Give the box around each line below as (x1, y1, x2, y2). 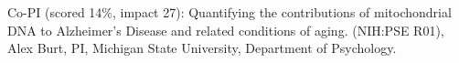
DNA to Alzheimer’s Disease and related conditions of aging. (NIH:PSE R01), (7, 20, 444, 39)
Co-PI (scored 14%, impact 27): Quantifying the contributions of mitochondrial (7, 3, 452, 21)
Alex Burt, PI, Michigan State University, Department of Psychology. (7, 38, 397, 58)
